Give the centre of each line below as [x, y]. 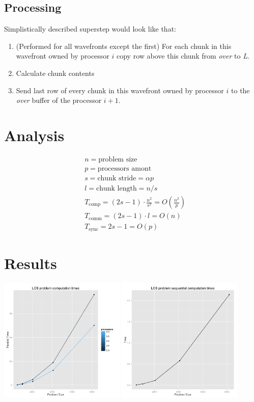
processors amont [124, 168]
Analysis [34, 135]
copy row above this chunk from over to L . [183, 56]
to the [241, 90]
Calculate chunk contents [55, 73]
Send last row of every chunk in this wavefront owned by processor [120, 90]
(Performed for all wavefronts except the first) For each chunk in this [124, 46]
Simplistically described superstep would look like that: [90, 29]
